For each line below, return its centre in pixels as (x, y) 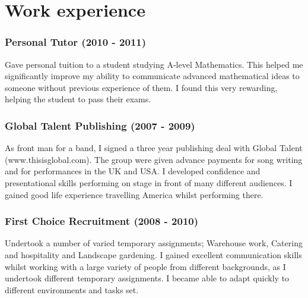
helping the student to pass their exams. (78, 99)
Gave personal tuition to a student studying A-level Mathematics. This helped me (154, 64)
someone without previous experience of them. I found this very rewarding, (141, 87)
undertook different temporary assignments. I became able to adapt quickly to (147, 278)
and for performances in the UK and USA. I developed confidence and (133, 171)
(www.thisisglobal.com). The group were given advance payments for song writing (154, 159)
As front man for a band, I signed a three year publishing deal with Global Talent (154, 148)
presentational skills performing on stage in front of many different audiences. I (149, 182)
